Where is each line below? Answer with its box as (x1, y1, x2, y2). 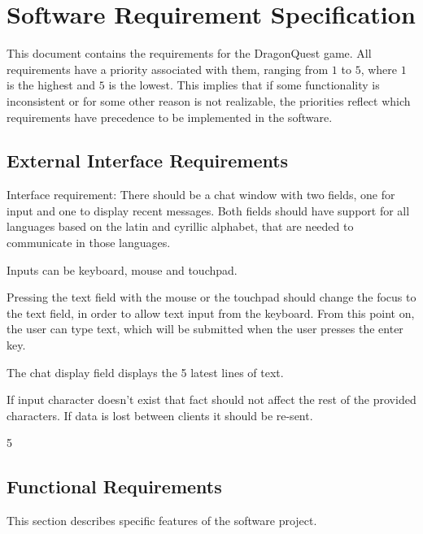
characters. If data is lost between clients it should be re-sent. (7, 406, 313, 423)
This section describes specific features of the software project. (7, 512, 317, 529)
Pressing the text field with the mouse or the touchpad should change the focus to (7, 289, 416, 306)
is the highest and (7, 76, 96, 93)
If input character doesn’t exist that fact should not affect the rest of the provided (7, 391, 416, 408)
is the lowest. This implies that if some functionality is (108, 76, 380, 93)
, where (360, 60, 398, 77)
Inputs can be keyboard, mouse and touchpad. (7, 261, 238, 278)
